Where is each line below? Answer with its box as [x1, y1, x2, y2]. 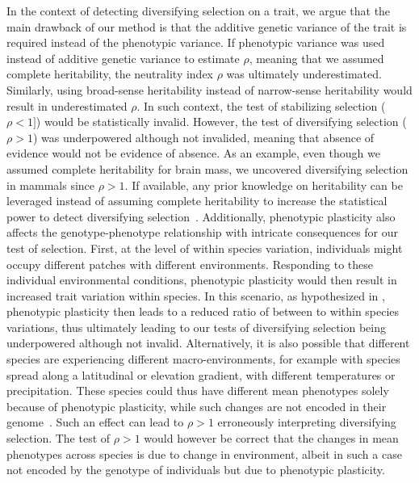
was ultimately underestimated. [226, 65, 382, 82]
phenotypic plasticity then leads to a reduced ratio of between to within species [6, 303, 400, 320]
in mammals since [6, 176, 95, 193]
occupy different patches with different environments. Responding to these [6, 255, 374, 272]
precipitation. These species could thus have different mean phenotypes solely [6, 382, 389, 399]
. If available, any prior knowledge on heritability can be [124, 176, 403, 193]
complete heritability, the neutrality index [6, 65, 214, 82]
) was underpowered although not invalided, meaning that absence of [32, 128, 375, 145]
